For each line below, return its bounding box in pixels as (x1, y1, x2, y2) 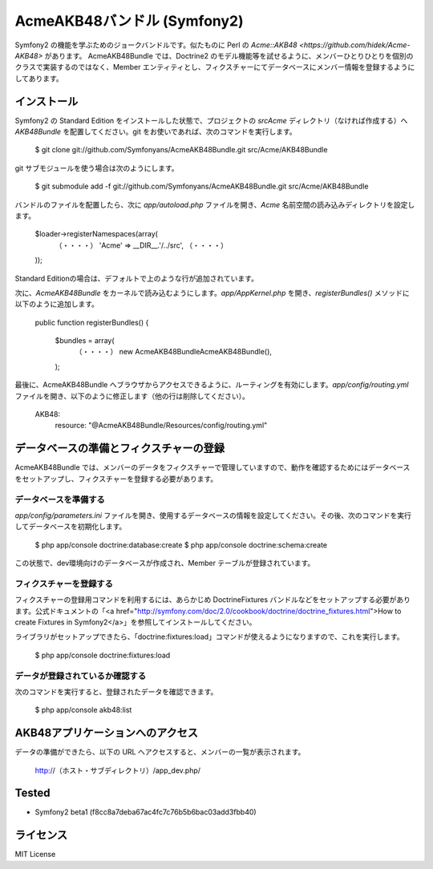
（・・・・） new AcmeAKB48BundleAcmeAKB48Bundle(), (75, 347, 273, 357)
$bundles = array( (55, 336, 115, 346)
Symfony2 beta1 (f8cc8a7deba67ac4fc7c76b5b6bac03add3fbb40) (34, 807, 257, 817)
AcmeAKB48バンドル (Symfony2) (14, 12, 244, 30)
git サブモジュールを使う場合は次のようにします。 (14, 163, 180, 172)
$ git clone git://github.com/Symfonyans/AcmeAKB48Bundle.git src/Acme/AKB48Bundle (34, 145, 328, 155)
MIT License (14, 850, 56, 859)
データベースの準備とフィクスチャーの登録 (14, 442, 225, 455)
